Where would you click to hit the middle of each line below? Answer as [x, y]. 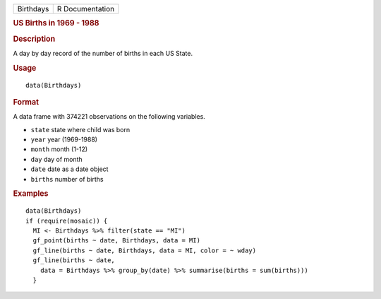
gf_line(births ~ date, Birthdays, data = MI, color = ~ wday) [145, 250]
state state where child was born [80, 129]
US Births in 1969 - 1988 [56, 23]
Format [26, 102]
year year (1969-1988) [64, 140]
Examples [31, 194]
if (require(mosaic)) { [67, 221]
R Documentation [86, 9]
